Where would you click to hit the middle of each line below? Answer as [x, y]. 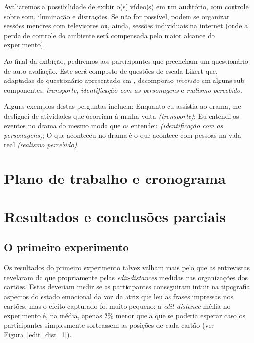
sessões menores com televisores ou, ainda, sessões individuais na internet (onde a [126, 26]
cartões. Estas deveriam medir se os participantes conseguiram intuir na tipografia [127, 287]
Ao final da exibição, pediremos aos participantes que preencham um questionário [126, 61]
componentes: [24, 90]
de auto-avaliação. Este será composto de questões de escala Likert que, [111, 71]
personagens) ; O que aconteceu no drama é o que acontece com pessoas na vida [123, 135]
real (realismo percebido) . [42, 144]
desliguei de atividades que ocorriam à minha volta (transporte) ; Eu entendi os [122, 115]
